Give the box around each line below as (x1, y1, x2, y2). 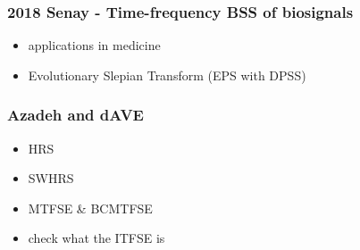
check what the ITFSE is (28, 229, 165, 247)
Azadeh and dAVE (7, 104, 144, 126)
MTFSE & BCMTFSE (28, 198, 153, 217)
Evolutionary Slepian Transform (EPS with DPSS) (28, 65, 306, 84)
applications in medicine (28, 36, 161, 54)
